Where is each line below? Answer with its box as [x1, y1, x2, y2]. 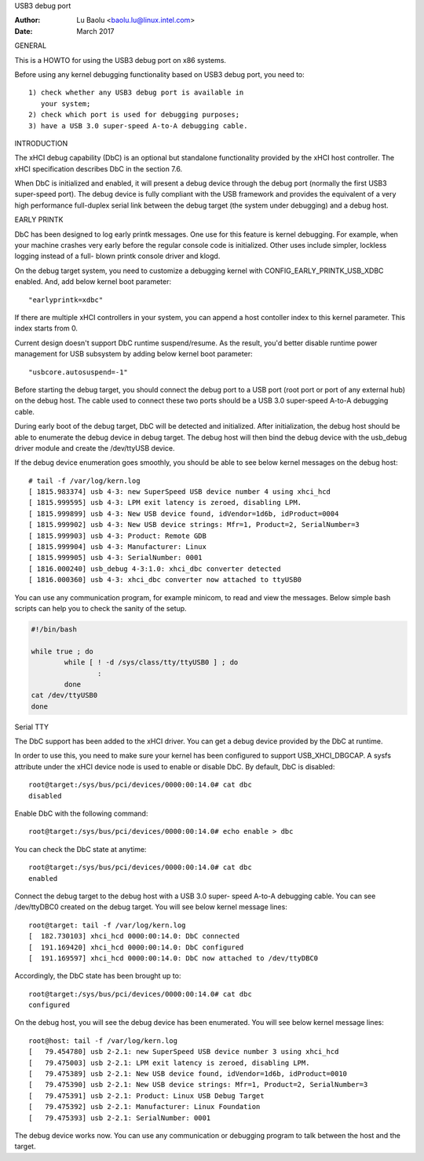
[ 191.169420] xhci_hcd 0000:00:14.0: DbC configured [28, 942, 244, 952]
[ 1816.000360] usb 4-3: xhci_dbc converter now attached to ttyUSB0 [28, 575, 302, 584]
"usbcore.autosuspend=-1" [28, 367, 129, 377]
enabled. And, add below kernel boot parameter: [14, 277, 172, 286]
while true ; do [31, 647, 94, 656]
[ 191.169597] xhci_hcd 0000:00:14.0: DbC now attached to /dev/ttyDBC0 [28, 953, 319, 963]
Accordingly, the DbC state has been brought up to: [14, 971, 181, 981]
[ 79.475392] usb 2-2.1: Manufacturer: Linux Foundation [28, 1102, 261, 1111]
